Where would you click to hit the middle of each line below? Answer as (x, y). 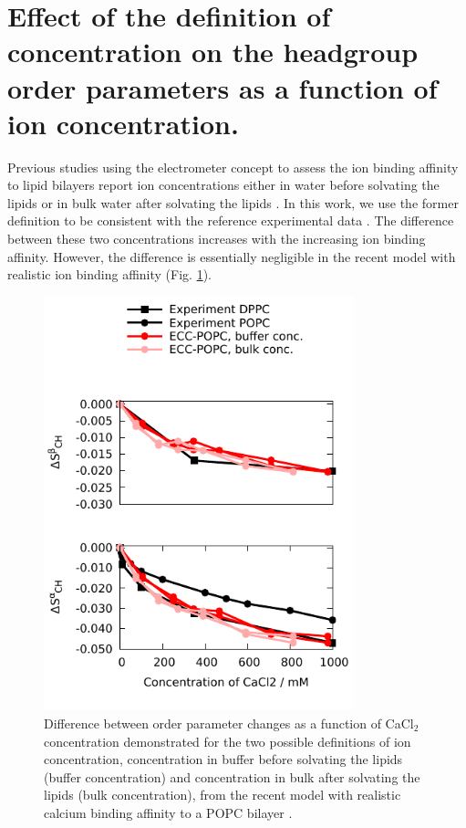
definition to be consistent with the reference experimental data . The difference (231, 220)
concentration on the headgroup (213, 52)
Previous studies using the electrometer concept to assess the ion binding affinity (233, 167)
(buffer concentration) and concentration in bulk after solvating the (232, 776)
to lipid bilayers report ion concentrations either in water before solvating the (223, 185)
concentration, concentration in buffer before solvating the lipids (223, 759)
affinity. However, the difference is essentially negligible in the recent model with (232, 256)
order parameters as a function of (223, 87)
